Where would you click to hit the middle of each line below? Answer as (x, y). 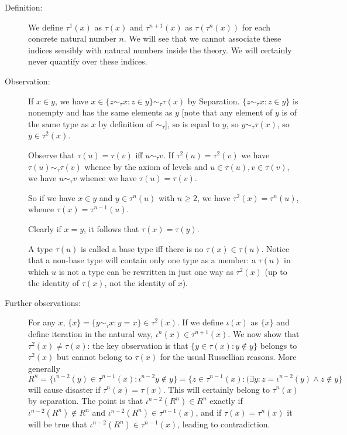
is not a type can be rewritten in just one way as (146, 271)
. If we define (200, 322)
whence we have (108, 178)
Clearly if (45, 228)
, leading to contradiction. (224, 424)
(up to (276, 271)
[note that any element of (227, 112)
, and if (209, 412)
